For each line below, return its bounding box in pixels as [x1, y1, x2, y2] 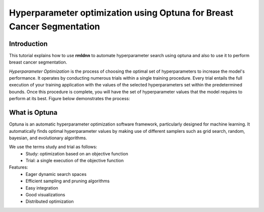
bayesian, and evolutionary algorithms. [9, 135, 88, 141]
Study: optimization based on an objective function [25, 150, 128, 156]
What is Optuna [9, 108, 58, 117]
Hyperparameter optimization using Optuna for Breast [9, 7, 234, 18]
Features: [9, 164, 28, 170]
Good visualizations [25, 192, 66, 198]
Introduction [9, 40, 48, 48]
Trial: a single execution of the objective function [25, 158, 124, 164]
